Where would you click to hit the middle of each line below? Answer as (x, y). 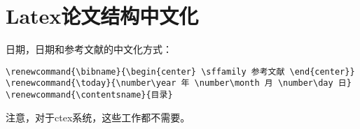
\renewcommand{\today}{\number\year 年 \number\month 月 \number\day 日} (179, 83)
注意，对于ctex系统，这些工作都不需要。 (98, 117)
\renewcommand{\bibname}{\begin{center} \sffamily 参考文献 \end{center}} (180, 71)
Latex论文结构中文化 (102, 16)
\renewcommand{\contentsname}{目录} (89, 95)
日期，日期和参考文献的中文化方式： (89, 49)
